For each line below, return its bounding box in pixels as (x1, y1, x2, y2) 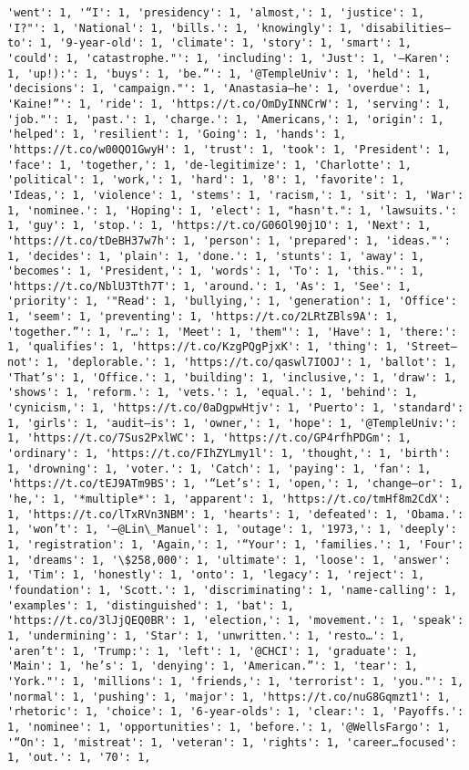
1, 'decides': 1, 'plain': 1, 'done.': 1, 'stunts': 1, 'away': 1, (7, 249, 425, 263)
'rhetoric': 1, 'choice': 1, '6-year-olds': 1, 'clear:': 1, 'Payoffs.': (7, 705, 464, 719)
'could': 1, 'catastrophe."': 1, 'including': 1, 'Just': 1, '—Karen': (7, 51, 451, 65)
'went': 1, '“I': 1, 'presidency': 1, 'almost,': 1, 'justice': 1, (7, 6, 425, 19)
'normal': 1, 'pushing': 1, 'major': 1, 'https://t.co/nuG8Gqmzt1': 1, (7, 690, 451, 703)
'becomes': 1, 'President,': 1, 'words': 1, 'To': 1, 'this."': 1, (7, 265, 425, 278)
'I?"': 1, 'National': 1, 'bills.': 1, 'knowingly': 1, (7, 21, 353, 35)
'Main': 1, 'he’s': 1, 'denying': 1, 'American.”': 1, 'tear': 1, (7, 660, 419, 673)
